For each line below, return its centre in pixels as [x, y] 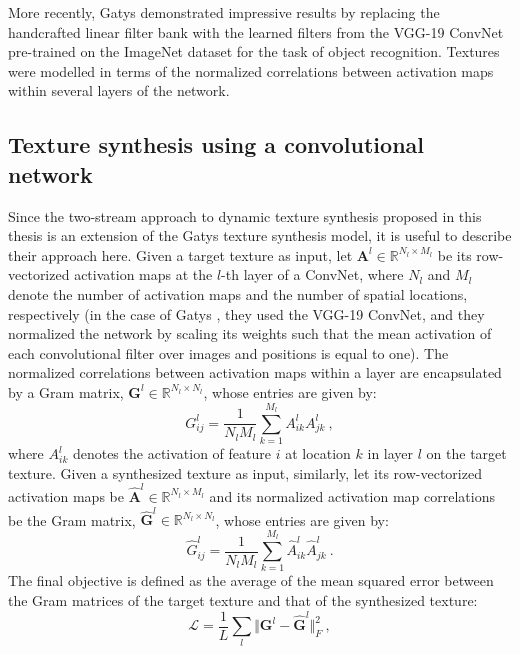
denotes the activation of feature [171, 453]
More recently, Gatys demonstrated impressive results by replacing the [224, 12]
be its [454, 254]
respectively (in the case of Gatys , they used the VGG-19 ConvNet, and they [246, 313]
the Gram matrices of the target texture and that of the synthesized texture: [243, 599]
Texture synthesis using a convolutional [216, 144]
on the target [466, 453]
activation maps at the [143, 274]
